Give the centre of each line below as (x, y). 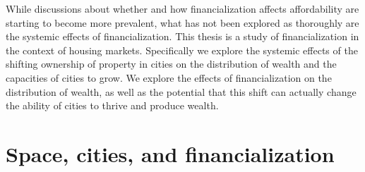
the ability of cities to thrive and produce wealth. (112, 105)
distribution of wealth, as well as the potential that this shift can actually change (181, 91)
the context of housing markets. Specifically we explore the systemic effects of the (182, 50)
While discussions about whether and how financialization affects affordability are (182, 8)
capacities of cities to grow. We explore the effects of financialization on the (169, 77)
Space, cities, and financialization (170, 153)
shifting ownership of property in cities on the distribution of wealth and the (171, 64)
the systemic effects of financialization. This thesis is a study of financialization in (182, 36)
